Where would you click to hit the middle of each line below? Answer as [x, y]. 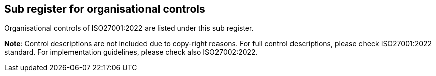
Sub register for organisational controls [105, 9]
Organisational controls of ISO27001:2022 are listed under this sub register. [129, 28]
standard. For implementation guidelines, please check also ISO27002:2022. [131, 52]
